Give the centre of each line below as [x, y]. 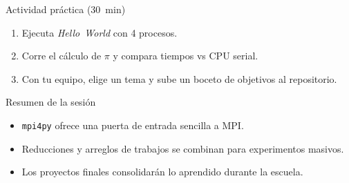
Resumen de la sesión [51, 102]
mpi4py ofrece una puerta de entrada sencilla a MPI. [133, 125]
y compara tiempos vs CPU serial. [186, 56]
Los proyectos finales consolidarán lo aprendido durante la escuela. [162, 172]
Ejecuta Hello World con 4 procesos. [100, 32]
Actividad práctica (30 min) [66, 9]
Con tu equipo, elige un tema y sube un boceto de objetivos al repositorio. [179, 78]
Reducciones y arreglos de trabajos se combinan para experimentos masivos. [183, 148]
